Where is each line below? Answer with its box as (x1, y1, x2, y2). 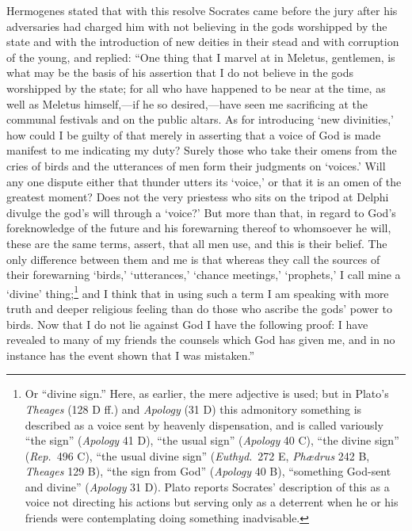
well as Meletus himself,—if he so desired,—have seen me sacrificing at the (6, 95, 368, 112)
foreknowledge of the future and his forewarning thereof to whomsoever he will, (6, 220, 391, 236)
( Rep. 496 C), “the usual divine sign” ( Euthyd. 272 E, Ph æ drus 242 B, (25, 447, 370, 464)
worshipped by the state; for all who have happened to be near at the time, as (6, 79, 386, 96)
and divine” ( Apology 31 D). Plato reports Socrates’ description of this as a (25, 478, 390, 495)
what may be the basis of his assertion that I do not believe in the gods (6, 64, 353, 81)
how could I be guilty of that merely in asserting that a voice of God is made (6, 126, 381, 143)
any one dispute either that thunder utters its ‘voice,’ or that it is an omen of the (6, 173, 402, 189)
